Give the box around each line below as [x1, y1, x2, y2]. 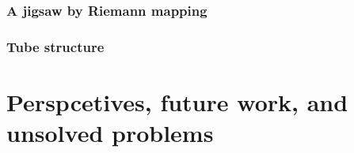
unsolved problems [6, 117, 214, 149]
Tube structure [6, 36, 105, 56]
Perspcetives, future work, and [6, 85, 348, 118]
